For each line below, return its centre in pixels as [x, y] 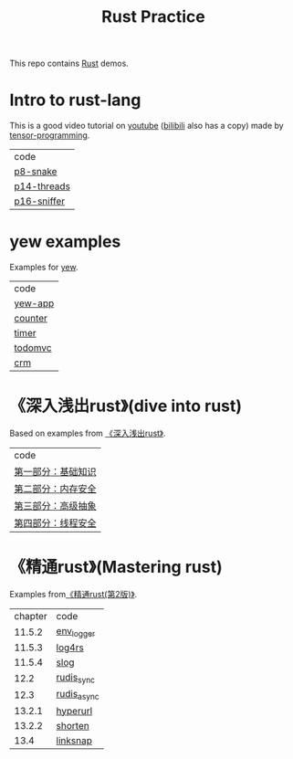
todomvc [33, 348]
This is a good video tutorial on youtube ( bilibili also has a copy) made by [147, 126]
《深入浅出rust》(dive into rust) [126, 406]
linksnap [74, 740]
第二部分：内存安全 [56, 489]
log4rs [70, 648]
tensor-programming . [50, 135]
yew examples [65, 242]
